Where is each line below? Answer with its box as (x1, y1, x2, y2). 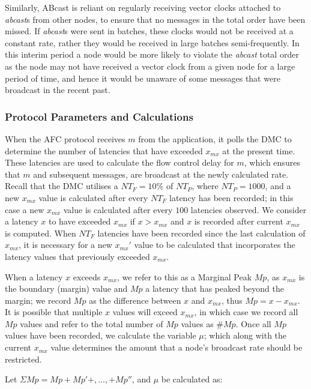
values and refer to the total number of (20, 317, 163, 330)
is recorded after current (194, 215, 283, 228)
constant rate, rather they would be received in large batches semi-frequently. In (5, 36, 300, 49)
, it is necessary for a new (19, 238, 112, 251)
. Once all (235, 317, 271, 330)
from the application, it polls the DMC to (138, 132, 292, 145)
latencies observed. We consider (190, 203, 307, 216)
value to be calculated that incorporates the (134, 238, 295, 251)
